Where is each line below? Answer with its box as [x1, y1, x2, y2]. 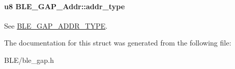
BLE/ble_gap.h [4, 54, 54, 65]
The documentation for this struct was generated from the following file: [4, 37, 231, 48]
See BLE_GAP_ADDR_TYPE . [4, 20, 108, 31]
